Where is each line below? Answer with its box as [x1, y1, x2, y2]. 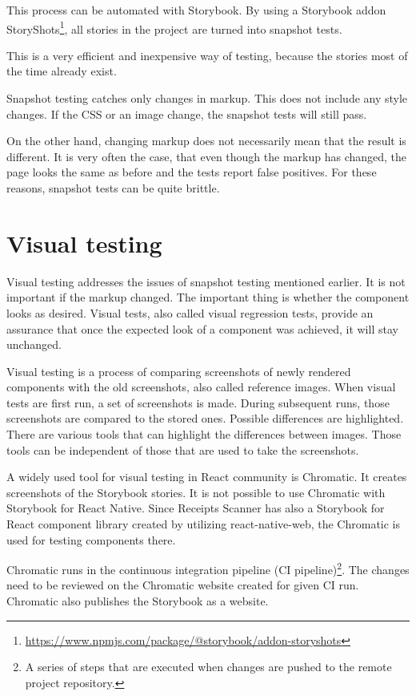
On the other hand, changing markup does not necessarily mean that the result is [6, 132, 406, 149]
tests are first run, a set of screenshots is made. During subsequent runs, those [6, 394, 390, 411]
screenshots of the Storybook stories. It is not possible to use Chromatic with [6, 484, 386, 500]
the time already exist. [6, 63, 117, 79]
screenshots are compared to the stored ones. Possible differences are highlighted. [6, 410, 404, 427]
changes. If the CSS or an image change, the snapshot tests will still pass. [6, 105, 367, 122]
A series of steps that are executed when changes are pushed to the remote [25, 658, 392, 675]
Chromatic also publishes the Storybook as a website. [6, 593, 269, 609]
